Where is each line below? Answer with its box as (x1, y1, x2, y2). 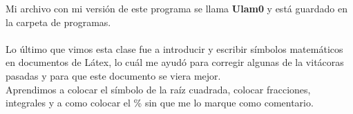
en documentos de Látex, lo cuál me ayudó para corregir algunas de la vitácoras (6, 55, 344, 69)
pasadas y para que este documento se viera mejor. (6, 68, 221, 82)
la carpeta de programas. (6, 14, 111, 29)
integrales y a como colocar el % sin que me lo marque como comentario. (6, 95, 314, 110)
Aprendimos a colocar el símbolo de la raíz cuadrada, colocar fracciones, (6, 82, 311, 96)
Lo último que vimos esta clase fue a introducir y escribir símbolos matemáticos (6, 41, 343, 56)
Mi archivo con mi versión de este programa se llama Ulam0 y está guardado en (6, 1, 347, 15)
